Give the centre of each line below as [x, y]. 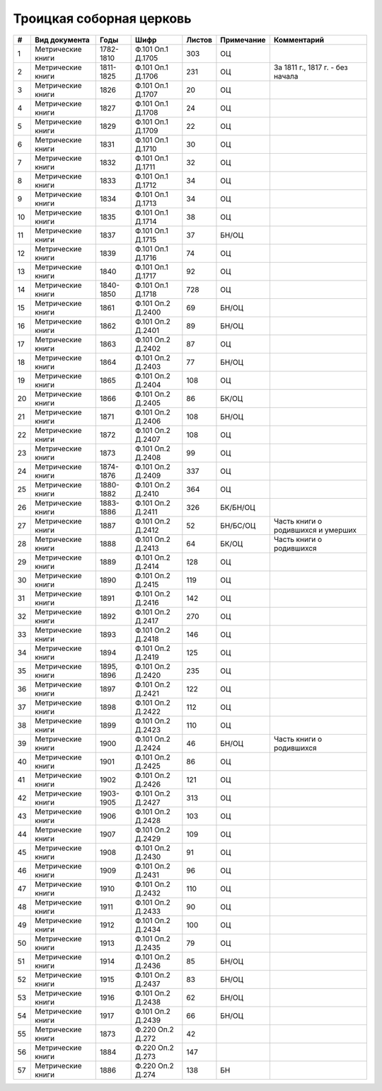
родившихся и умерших [315, 530]
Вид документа [62, 40]
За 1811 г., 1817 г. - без [311, 67]
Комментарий [299, 40]
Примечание [243, 40]
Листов [199, 40]
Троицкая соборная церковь [102, 18]
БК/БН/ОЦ [238, 507]
